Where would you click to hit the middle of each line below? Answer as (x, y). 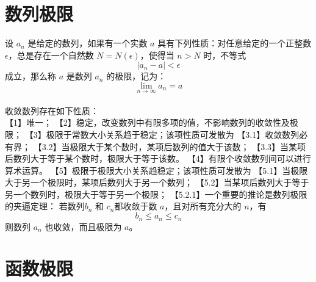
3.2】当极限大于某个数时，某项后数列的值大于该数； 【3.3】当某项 (174, 146)
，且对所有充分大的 (203, 206)
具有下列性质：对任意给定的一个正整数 (235, 43)
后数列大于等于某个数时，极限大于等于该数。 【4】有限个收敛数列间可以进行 (158, 158)
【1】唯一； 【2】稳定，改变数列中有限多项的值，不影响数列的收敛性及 (147, 122)
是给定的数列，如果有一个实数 (88, 43)
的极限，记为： (136, 76)
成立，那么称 (31, 76)
